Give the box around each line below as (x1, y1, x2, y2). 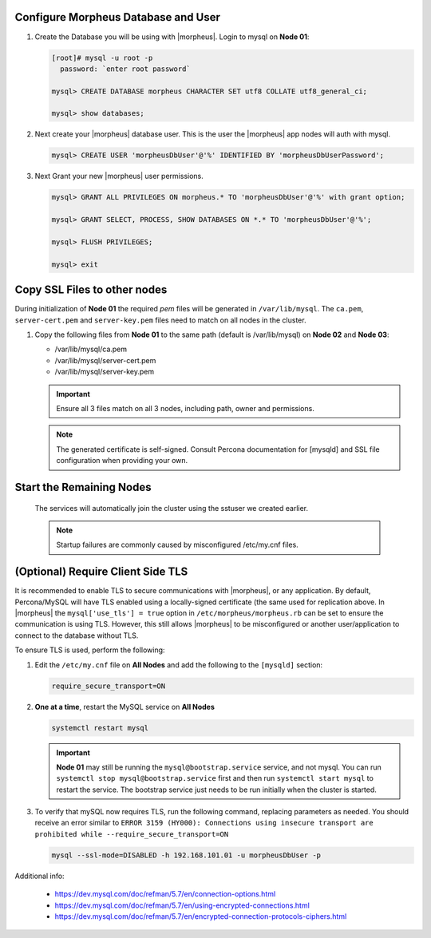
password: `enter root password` (60, 64, 191, 73)
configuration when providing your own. (56, 456, 188, 465)
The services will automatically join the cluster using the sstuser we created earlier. (34, 503, 309, 513)
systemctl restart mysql (51, 723, 149, 732)
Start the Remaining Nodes (14, 480, 152, 494)
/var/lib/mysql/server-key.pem (54, 367, 155, 377)
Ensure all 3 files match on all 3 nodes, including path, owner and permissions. (56, 403, 314, 413)
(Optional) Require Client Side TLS (14, 565, 188, 579)
